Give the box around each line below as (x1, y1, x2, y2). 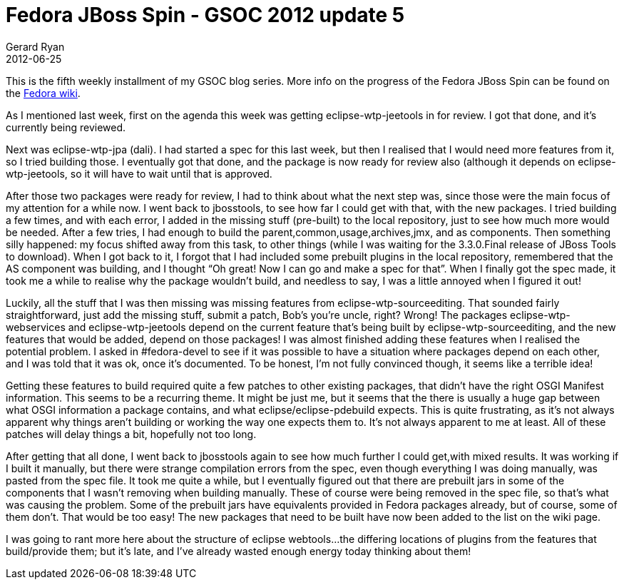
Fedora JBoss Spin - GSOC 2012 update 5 (6, 3, 405, 27)
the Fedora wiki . (6, 86, 81, 99)
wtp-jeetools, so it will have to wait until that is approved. (6, 167, 272, 180)
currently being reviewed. (6, 121, 126, 133)
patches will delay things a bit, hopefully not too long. (6, 427, 257, 440)
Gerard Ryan (6, 40, 65, 53)
